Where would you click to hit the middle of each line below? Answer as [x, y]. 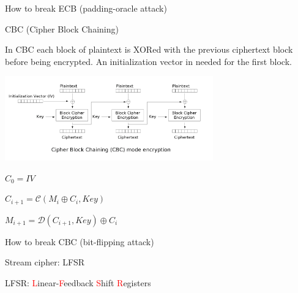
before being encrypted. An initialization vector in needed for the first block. [148, 61]
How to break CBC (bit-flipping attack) [80, 241]
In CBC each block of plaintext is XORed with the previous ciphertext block [149, 49]
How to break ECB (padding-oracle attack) [86, 8]
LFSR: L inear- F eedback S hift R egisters [78, 282]
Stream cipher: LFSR [45, 262]
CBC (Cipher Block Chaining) [62, 29]
